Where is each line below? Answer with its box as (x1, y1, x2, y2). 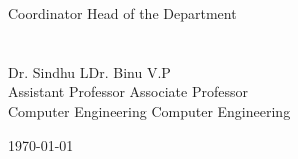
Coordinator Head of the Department (8, 3, 237, 23)
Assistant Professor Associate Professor (8, 81, 248, 102)
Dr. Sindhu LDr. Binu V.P (8, 61, 171, 82)
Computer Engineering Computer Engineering (8, 100, 291, 121)
